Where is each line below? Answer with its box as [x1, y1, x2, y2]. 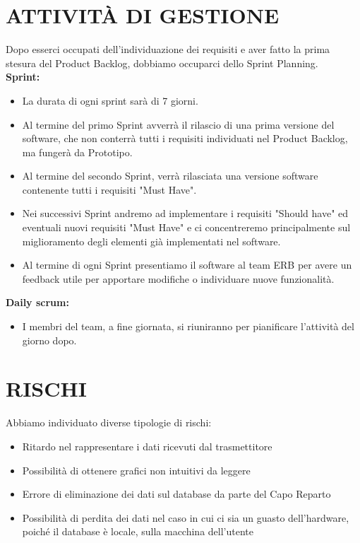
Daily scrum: [6, 295, 69, 310]
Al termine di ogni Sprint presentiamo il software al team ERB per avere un [22, 257, 352, 272]
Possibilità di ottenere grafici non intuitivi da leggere [22, 462, 251, 477]
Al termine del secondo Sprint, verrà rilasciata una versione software [22, 168, 318, 183]
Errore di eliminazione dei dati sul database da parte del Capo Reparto [22, 486, 331, 501]
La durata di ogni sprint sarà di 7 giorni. [22, 93, 198, 107]
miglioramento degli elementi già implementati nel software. [22, 233, 281, 248]
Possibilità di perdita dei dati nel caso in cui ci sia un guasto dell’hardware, [22, 510, 349, 525]
